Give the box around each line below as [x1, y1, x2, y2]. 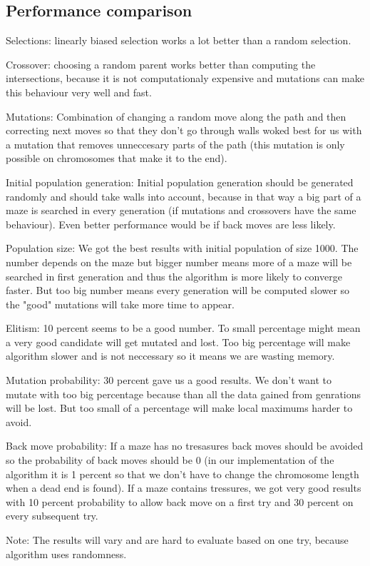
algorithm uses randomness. [6, 546, 127, 561]
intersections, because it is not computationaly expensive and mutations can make [6, 71, 364, 86]
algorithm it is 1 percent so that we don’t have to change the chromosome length [6, 466, 359, 481]
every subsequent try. [6, 508, 98, 523]
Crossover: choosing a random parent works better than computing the [6, 56, 316, 71]
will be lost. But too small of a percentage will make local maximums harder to [6, 400, 353, 415]
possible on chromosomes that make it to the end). [6, 151, 227, 166]
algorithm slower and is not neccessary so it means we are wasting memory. [6, 348, 335, 363]
